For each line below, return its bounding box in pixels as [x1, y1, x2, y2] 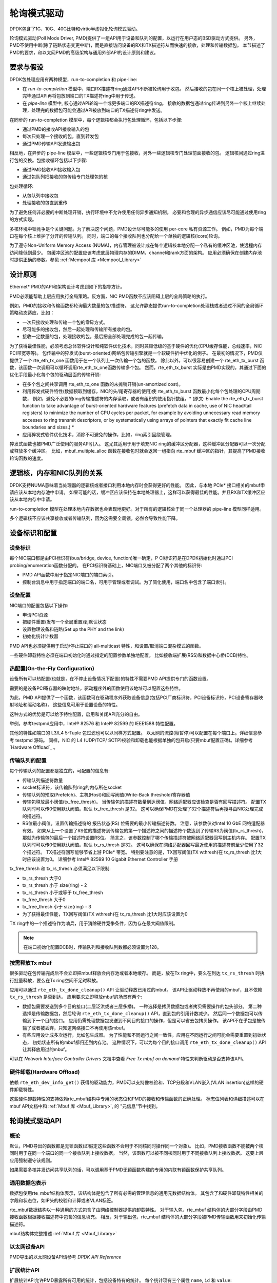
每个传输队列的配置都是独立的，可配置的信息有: [9, 768, 110, 774]
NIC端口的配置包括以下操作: [9, 602, 69, 608]
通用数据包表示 [9, 1179, 47, 1187]
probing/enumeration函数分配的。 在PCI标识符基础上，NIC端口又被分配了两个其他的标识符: [9, 562, 203, 568]
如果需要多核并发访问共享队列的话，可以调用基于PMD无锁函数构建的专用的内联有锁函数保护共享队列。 [9, 1167, 227, 1173]
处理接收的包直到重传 [22, 200, 68, 206]
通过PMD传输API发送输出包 [22, 140, 81, 146]
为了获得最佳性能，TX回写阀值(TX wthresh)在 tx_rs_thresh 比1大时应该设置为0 [22, 911, 188, 917]
